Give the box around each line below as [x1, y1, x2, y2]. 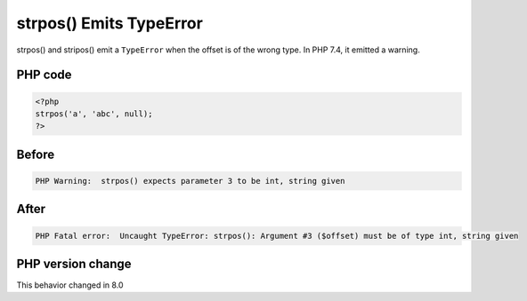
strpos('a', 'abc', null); [35, 108, 153, 119]
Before [16, 147, 55, 162]
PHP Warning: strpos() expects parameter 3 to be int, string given [35, 176, 345, 186]
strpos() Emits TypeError [16, 13, 204, 33]
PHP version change [16, 256, 133, 271]
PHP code [16, 67, 72, 83]
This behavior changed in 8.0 [16, 280, 124, 290]
